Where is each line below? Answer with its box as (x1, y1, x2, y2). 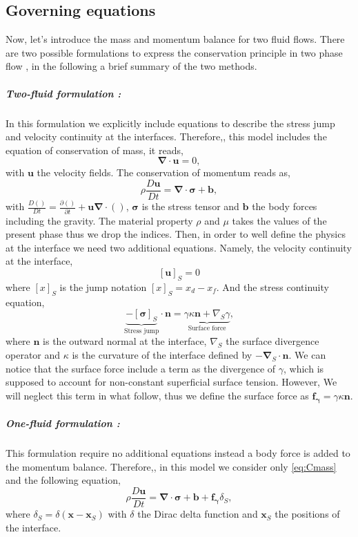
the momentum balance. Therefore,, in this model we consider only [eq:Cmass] (6, 459, 337, 473)
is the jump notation (59, 279, 147, 294)
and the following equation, (6, 473, 121, 487)
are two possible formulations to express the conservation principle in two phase (6, 45, 343, 59)
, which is (284, 361, 324, 375)
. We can (288, 348, 326, 362)
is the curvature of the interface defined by (72, 348, 252, 362)
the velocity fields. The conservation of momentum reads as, (37, 165, 290, 180)
